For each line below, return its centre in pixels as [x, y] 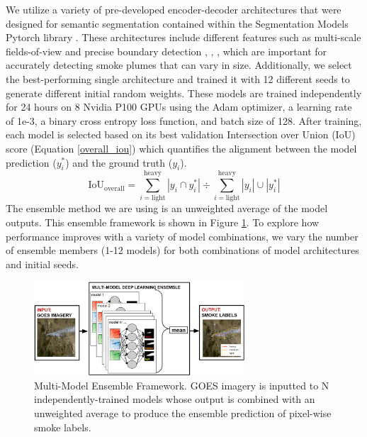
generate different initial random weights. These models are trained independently [184, 93]
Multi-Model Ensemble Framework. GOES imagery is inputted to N [182, 385]
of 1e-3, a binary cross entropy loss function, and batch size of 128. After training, [184, 120]
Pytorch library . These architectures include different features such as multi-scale [183, 37]
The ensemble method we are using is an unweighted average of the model [167, 208]
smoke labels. [63, 427]
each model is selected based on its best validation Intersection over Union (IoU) [181, 134]
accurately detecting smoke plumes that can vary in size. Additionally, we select [179, 65]
